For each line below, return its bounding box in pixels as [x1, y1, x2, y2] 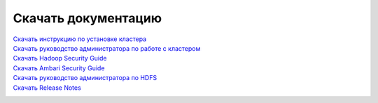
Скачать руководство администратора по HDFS [13, 74, 157, 82]
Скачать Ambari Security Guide [13, 63, 105, 72]
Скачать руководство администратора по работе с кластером [13, 44, 201, 52]
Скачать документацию [13, 10, 162, 26]
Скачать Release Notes [13, 84, 82, 92]
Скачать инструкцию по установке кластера [13, 35, 147, 43]
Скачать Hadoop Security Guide [13, 54, 107, 63]
